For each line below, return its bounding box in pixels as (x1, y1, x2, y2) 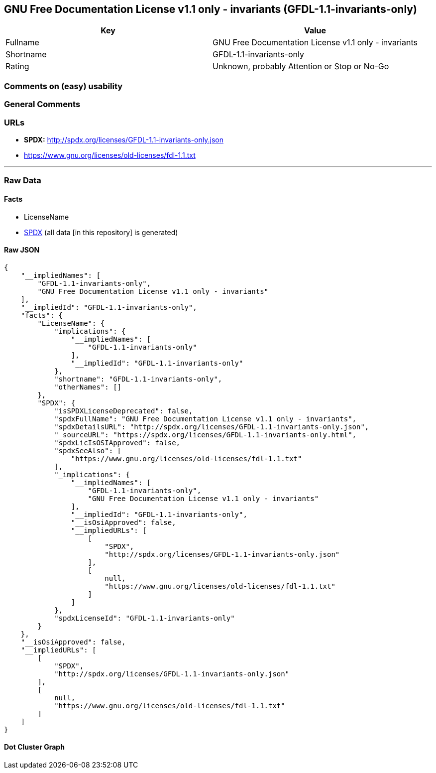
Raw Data (4, 175, 41, 186)
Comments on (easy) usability (4, 81, 123, 91)
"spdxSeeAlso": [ (54, 446, 122, 455)
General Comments (4, 99, 81, 110)
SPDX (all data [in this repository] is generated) (24, 228, 178, 237)
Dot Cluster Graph (4, 743, 65, 752)
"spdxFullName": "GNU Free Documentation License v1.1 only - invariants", (54, 414, 357, 423)
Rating (5, 61, 29, 72)
